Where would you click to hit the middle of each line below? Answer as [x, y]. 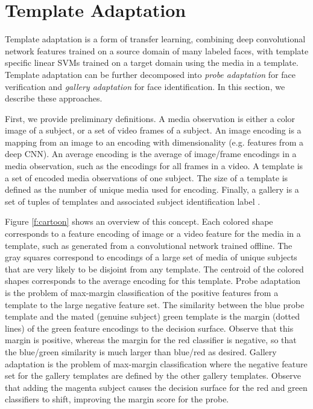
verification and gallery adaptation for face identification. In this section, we [145, 86]
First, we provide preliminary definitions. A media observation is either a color [150, 118]
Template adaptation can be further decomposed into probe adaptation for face [150, 74]
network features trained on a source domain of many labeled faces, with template [157, 50]
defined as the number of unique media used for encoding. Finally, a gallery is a [152, 189]
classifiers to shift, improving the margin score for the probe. [117, 399]
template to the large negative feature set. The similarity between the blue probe [155, 304]
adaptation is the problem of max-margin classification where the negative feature [156, 363]
